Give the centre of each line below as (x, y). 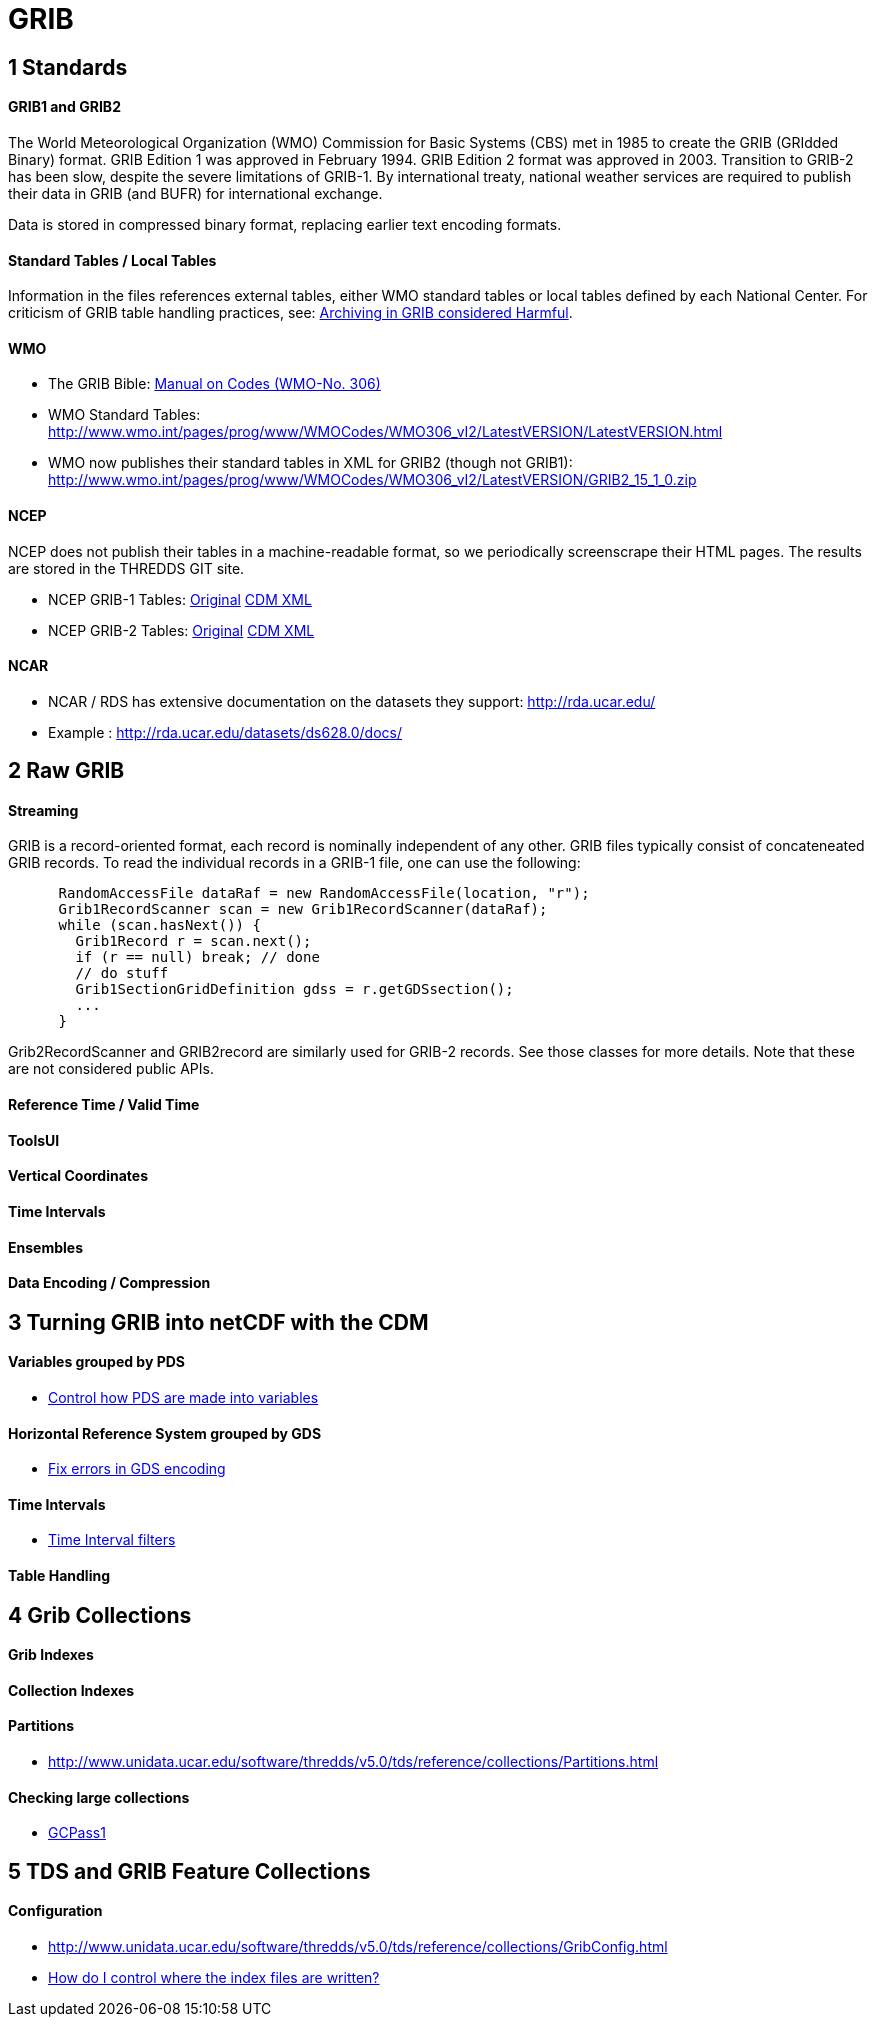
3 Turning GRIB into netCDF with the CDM (218, 1322)
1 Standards (68, 67)
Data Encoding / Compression (109, 1283)
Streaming (43, 810)
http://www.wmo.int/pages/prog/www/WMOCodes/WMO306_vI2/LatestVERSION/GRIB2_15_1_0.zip (372, 480)
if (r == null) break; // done (197, 957)
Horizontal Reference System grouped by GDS (165, 1433)
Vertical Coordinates (78, 1176)
